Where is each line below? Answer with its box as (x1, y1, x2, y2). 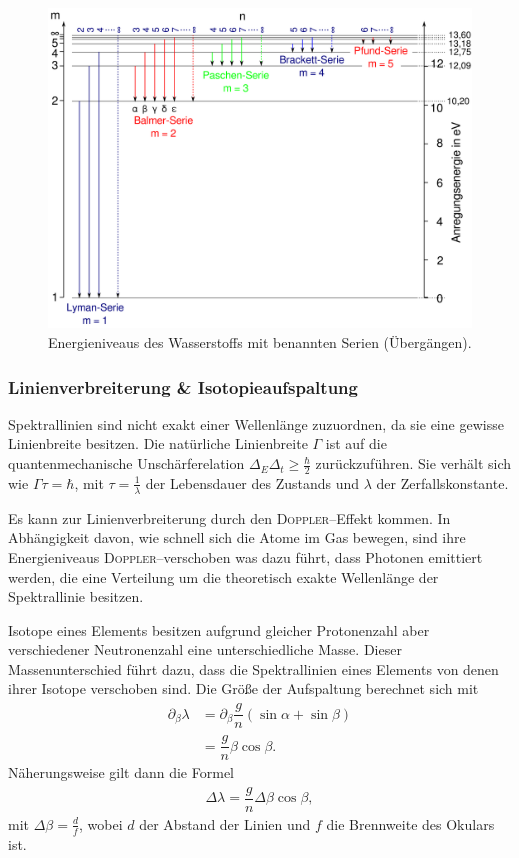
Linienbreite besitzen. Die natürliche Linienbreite (8, 433, 308, 454)
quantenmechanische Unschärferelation (8, 453, 245, 474)
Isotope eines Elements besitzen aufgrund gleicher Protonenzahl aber (8, 619, 430, 640)
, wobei (79, 813, 123, 834)
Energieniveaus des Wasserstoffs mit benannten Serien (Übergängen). (48, 332, 472, 353)
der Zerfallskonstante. (376, 472, 509, 493)
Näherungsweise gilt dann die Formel (8, 762, 234, 783)
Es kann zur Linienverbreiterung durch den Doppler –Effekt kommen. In (8, 507, 451, 528)
